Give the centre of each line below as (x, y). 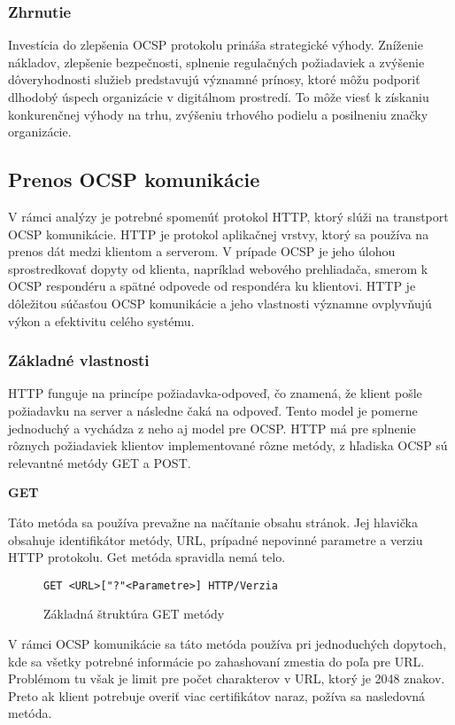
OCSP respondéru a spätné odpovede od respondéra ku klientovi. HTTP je (212, 286)
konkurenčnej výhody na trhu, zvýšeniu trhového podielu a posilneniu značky (218, 114)
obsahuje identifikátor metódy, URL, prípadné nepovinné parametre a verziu (216, 539)
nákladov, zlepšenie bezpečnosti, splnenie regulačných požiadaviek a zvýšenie (216, 62)
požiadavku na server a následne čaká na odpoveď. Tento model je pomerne (213, 410)
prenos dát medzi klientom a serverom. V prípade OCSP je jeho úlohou (202, 251)
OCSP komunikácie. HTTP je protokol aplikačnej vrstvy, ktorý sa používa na (219, 234)
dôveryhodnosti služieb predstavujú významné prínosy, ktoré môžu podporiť (214, 79)
